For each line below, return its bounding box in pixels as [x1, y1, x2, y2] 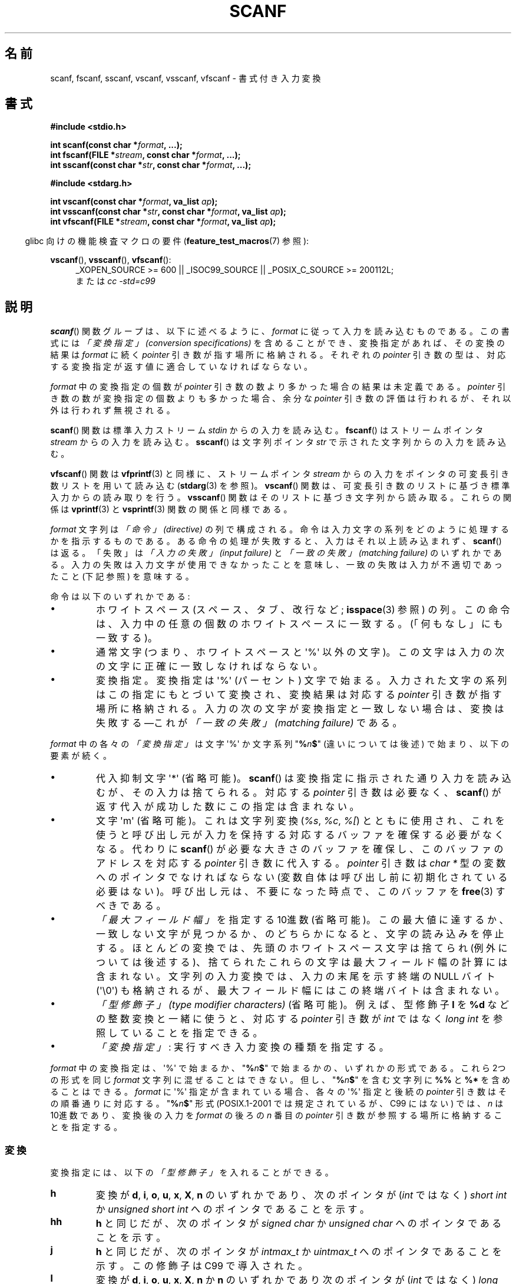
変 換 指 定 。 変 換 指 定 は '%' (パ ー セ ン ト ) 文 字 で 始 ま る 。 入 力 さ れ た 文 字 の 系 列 [96, 674, 507, 687]
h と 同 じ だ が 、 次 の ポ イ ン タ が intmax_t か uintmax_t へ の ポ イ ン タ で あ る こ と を [95, 1246, 502, 1258]
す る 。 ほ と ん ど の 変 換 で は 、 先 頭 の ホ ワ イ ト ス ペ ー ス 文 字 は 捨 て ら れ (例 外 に [96, 942, 508, 954]
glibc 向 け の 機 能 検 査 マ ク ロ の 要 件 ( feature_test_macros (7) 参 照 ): [25, 236, 309, 246]
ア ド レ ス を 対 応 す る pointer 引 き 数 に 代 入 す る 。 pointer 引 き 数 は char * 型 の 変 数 [96, 857, 506, 870]
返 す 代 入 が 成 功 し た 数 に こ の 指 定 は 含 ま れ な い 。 [96, 801, 359, 813]
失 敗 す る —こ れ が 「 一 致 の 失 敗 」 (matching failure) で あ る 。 [96, 717, 402, 729]
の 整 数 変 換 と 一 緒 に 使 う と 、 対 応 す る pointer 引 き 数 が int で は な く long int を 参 [96, 1013, 503, 1025]
